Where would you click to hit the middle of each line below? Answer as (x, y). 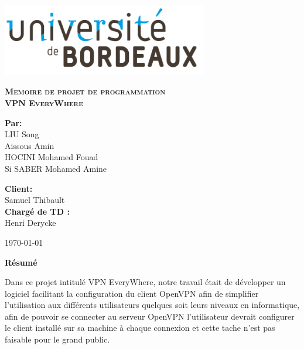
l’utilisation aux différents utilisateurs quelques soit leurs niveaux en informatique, (152, 305)
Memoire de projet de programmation (85, 91)
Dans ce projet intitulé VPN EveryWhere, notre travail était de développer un (145, 282)
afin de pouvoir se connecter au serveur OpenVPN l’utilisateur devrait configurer (150, 316)
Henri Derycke (30, 223)
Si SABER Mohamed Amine (56, 168)
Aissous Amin (30, 145)
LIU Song (22, 134)
